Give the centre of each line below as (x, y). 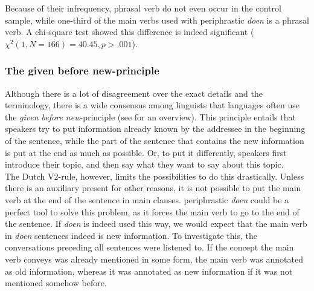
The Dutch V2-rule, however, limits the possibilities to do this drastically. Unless (155, 176)
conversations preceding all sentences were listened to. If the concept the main (149, 247)
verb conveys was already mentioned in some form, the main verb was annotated (154, 259)
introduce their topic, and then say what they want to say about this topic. (144, 164)
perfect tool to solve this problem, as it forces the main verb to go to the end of (152, 211)
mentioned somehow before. (56, 283)
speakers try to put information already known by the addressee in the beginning (155, 129)
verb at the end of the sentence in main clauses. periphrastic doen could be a (147, 199)
